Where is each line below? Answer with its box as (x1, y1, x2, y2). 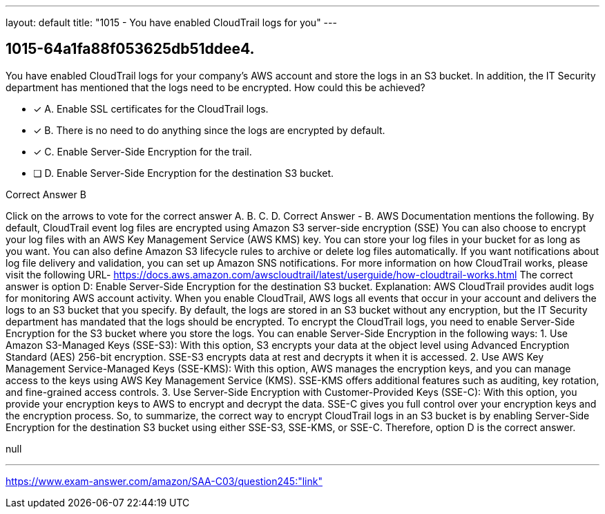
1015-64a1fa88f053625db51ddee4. (6, 40, 255, 58)
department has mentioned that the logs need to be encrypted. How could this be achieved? (6, 81, 425, 93)
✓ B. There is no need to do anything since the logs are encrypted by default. (33, 124, 385, 136)
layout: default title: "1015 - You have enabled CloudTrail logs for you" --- (6, 17, 337, 28)
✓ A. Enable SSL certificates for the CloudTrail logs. (33, 102, 269, 115)
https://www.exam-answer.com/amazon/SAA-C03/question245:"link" (6, 475, 323, 487)
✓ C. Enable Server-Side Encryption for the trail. (33, 145, 252, 158)
